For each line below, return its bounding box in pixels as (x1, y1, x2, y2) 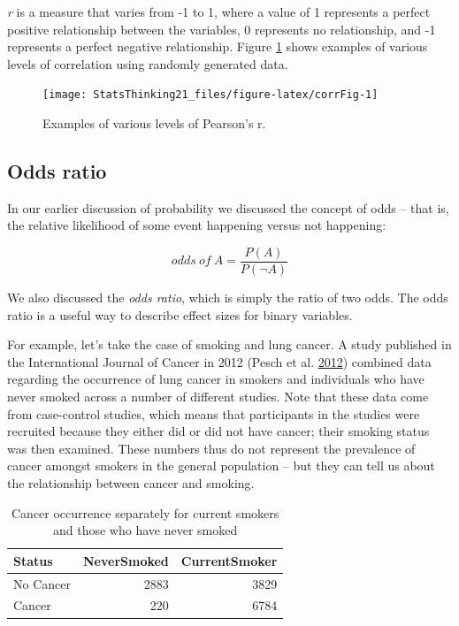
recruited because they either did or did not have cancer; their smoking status (7, 422, 430, 440)
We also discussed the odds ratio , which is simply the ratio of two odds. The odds (7, 288, 448, 307)
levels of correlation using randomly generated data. (7, 54, 288, 73)
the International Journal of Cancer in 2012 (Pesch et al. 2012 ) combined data (7, 352, 432, 370)
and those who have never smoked (53, 521, 238, 539)
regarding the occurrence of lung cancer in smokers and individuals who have (7, 370, 425, 388)
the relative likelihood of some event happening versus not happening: (7, 216, 386, 234)
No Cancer (13, 574, 71, 592)
